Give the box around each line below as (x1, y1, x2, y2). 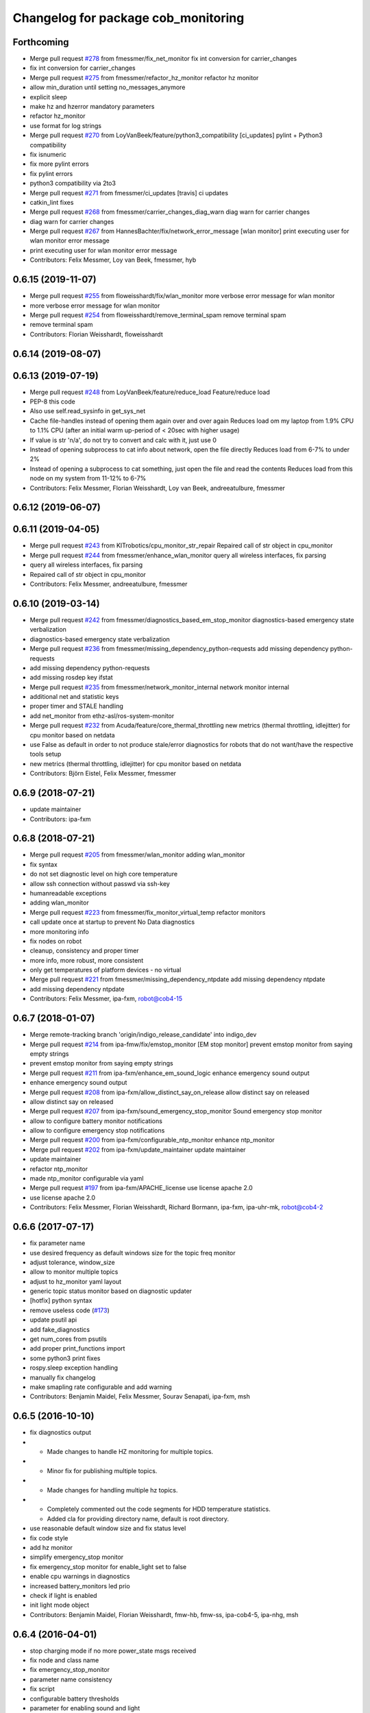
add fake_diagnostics (29, 1325, 90, 1333)
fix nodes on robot (29, 937, 82, 945)
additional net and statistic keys (29, 693, 119, 701)
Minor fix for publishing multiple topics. (47, 1466, 158, 1475)
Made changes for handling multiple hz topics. (47, 1486, 178, 1494)
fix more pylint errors (29, 160, 89, 168)
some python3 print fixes (29, 1354, 101, 1362)
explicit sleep (29, 93, 68, 101)
